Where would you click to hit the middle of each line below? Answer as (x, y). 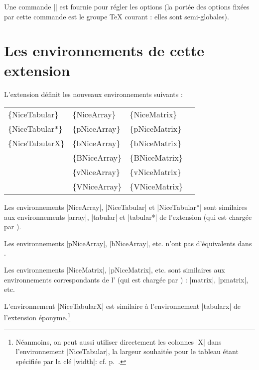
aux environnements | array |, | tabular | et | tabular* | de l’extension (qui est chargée (128, 217)
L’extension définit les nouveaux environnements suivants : (93, 94)
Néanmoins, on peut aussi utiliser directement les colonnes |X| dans (119, 341)
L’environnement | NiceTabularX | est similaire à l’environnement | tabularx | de (123, 306)
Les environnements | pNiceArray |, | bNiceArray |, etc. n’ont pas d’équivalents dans (128, 243)
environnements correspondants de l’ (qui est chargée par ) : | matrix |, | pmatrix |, (126, 279)
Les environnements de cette (104, 50)
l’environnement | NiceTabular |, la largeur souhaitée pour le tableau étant (127, 351)
